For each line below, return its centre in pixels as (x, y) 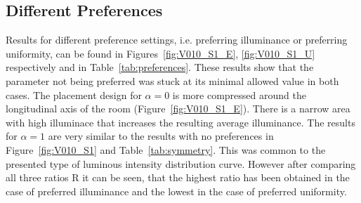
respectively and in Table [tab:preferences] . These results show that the (160, 67)
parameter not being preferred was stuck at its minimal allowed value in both (172, 80)
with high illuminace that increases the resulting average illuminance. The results (180, 122)
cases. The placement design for (74, 94)
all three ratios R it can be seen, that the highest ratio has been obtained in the (178, 177)
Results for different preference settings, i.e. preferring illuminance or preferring (177, 40)
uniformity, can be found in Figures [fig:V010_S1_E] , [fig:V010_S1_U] (160, 53)
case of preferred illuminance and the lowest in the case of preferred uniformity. (176, 191)
